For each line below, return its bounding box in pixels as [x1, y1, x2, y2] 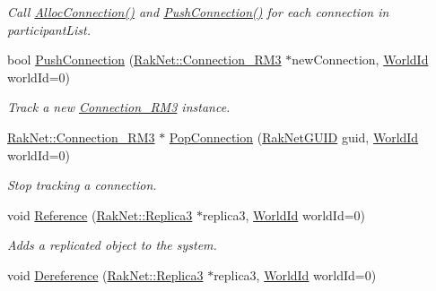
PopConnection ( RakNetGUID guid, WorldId [169, 127, 419, 146]
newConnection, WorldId [292, 50, 429, 69]
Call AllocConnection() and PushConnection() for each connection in [7, 3, 389, 21]
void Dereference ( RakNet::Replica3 [7, 265, 204, 284]
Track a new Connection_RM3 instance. [7, 98, 231, 116]
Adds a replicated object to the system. [7, 235, 217, 254]
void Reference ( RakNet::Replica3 [7, 205, 193, 224]
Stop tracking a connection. [7, 175, 157, 194]
